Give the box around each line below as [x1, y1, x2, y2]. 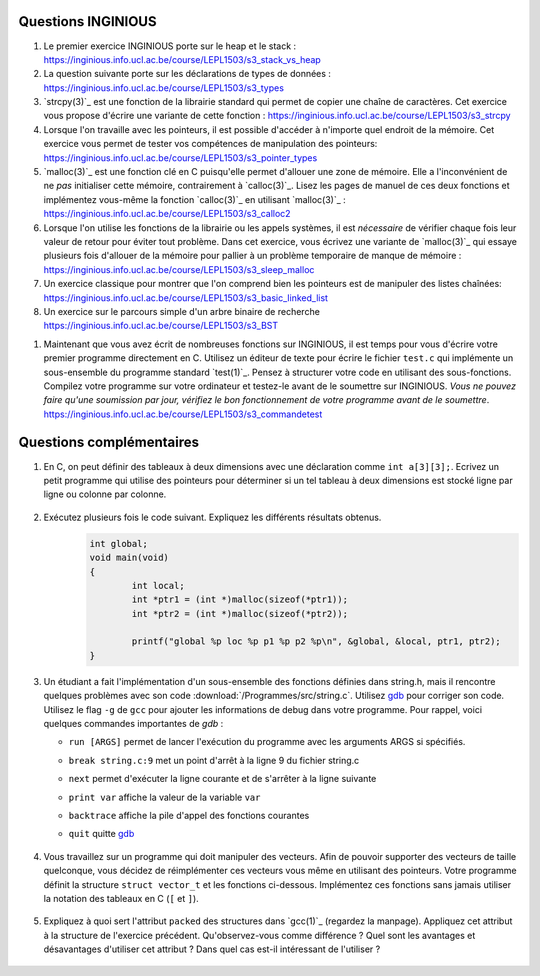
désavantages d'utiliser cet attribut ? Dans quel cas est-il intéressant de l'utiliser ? [43, 943, 381, 955]
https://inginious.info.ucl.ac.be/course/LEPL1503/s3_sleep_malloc [43, 263, 315, 275]
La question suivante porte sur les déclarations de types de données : [43, 68, 332, 80]
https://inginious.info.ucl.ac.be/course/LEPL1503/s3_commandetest [43, 408, 323, 420]
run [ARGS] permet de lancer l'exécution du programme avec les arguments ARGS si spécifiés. [68, 736, 466, 748]
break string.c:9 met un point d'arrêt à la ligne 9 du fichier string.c [68, 754, 360, 766]
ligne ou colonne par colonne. [43, 488, 167, 500]
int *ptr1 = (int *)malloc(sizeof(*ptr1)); [131, 594, 349, 605]
